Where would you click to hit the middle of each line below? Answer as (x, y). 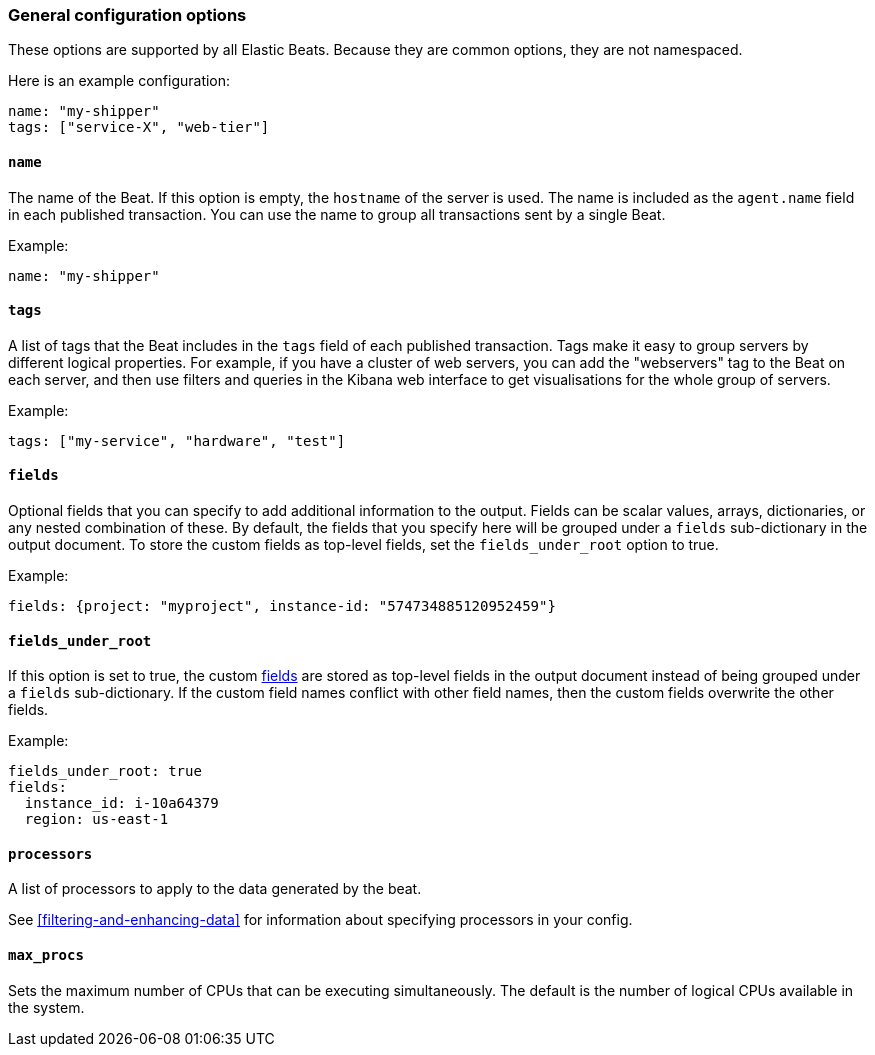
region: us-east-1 (96, 819)
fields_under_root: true (105, 771)
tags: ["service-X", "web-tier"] (139, 127)
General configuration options (127, 15)
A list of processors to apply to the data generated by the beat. (215, 889)
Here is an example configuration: (119, 81)
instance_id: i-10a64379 (121, 803)
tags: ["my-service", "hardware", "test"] (177, 440)
